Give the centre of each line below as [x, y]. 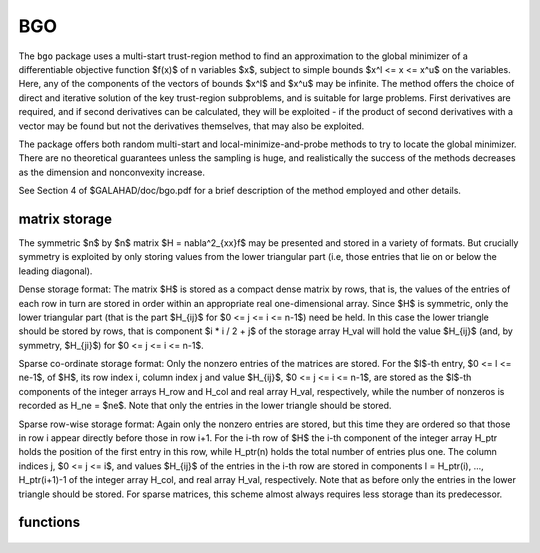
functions [49, 522]
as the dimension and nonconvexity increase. [111, 172]
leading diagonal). [55, 271]
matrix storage [65, 218]
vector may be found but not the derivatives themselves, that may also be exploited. [191, 126]
